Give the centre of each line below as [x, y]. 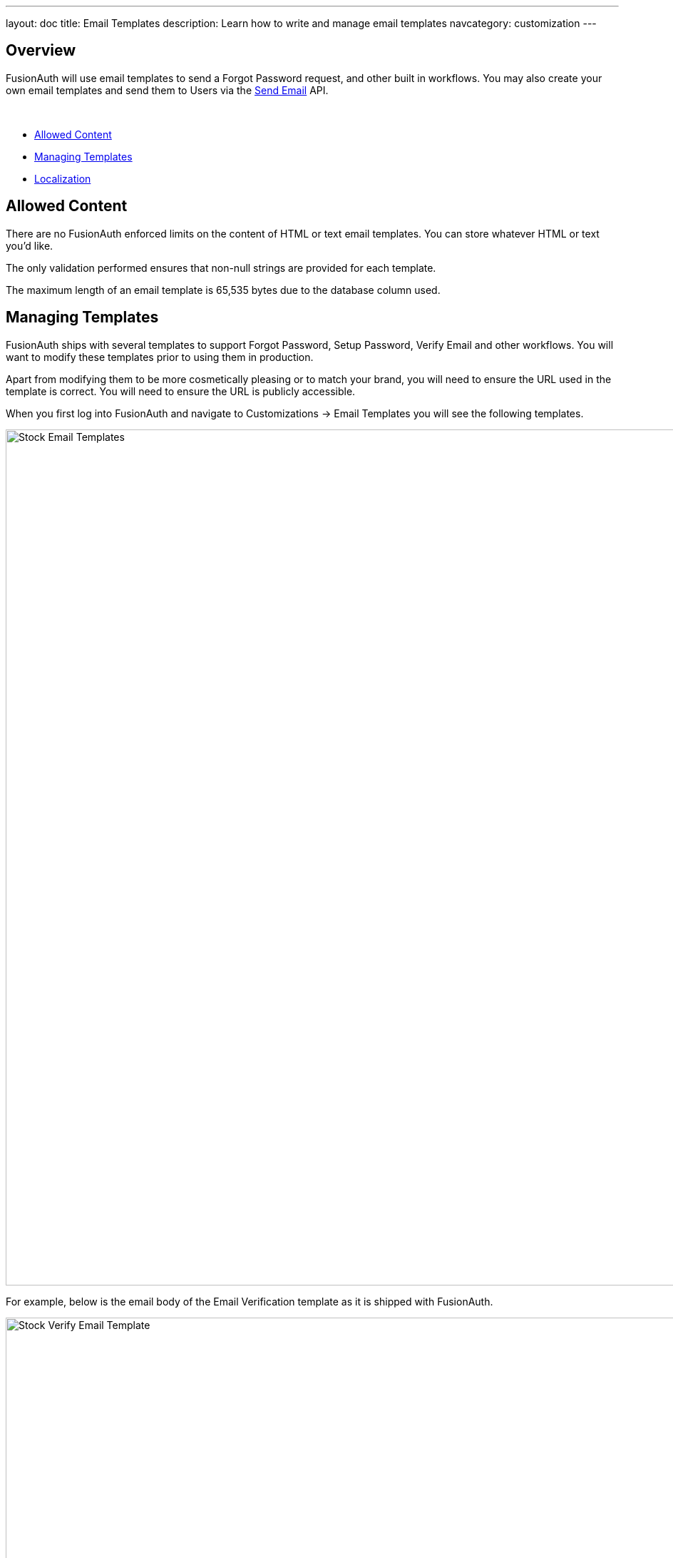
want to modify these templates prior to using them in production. [160, 357]
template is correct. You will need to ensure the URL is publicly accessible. [181, 391]
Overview [41, 51]
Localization [63, 178]
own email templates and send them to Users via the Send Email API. [167, 90]
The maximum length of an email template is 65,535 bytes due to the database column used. [223, 290]
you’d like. [30, 245]
